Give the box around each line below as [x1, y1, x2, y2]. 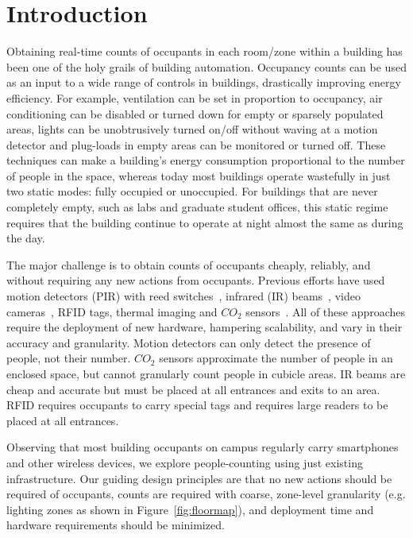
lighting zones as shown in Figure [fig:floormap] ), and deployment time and [6, 501, 374, 517]
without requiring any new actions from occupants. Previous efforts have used [6, 272, 385, 288]
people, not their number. [6, 350, 131, 366]
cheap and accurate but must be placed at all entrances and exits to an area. [6, 381, 380, 397]
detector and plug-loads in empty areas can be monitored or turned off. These [6, 136, 386, 153]
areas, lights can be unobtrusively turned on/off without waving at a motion [6, 121, 378, 137]
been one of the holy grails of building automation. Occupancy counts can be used [6, 58, 407, 75]
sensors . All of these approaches [245, 303, 406, 319]
